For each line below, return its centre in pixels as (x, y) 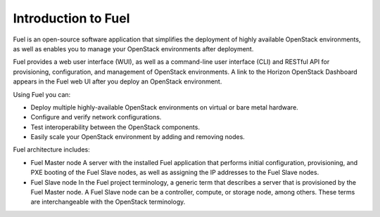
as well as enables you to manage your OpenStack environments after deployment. (133, 48)
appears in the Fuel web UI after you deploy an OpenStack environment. (118, 81)
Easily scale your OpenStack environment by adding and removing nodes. (138, 137)
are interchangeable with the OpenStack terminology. (108, 202)
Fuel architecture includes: (52, 150)
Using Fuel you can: (42, 94)
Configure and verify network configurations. (96, 117)
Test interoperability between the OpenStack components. (115, 127)
